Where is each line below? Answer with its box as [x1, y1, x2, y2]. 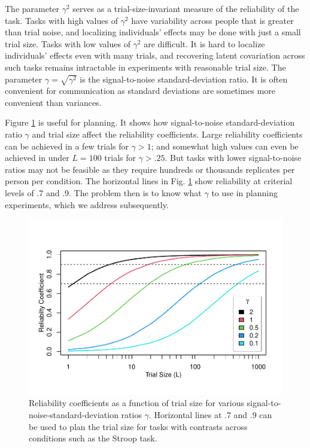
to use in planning [211, 187, 278, 199]
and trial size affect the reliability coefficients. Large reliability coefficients [32, 128, 303, 141]
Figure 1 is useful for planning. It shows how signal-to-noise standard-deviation [5, 116, 295, 129]
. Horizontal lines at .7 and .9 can [148, 408, 272, 420]
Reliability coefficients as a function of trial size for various [29, 397, 244, 409]
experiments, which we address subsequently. [5, 198, 169, 211]
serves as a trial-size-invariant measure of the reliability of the [72, 2, 299, 14]
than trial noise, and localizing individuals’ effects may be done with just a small [5, 26, 301, 38]
